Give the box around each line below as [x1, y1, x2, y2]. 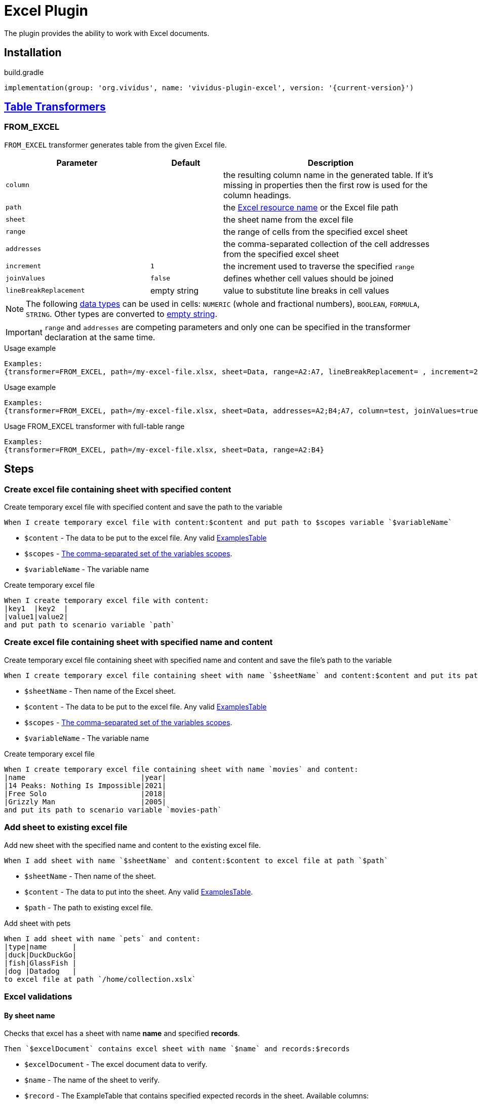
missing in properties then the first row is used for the [223, 180, 428, 190]
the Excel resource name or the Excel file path [223, 202, 399, 212]
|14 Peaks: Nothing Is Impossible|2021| [4, 781, 167, 790]
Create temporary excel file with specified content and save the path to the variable [4, 503, 283, 512]
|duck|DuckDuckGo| [4, 950, 77, 959]
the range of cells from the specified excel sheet [223, 226, 408, 237]
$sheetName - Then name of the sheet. [24, 871, 156, 880]
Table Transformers [4, 100, 106, 114]
